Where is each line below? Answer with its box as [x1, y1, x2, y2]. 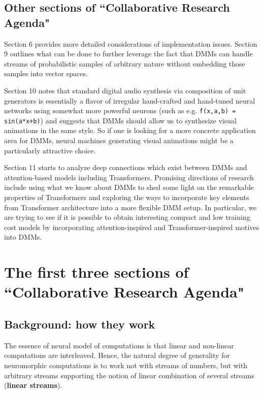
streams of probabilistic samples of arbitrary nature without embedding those [4, 58, 245, 69]
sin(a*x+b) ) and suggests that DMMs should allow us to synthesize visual [4, 115, 237, 125]
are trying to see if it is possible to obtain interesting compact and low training [4, 212, 250, 222]
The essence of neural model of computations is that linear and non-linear [4, 340, 234, 350]
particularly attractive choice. [4, 145, 96, 155]
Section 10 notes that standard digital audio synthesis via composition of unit [4, 85, 246, 95]
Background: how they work [4, 316, 155, 332]
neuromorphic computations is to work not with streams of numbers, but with [4, 359, 247, 370]
